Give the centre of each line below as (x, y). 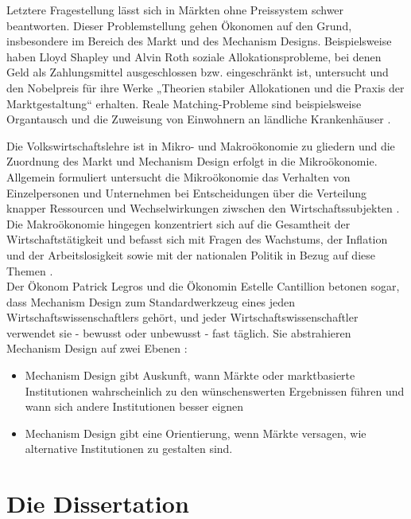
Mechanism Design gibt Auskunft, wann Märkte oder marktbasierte (190, 375)
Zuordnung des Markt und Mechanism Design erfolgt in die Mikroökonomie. (192, 161)
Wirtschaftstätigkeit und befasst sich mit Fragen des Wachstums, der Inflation (197, 239)
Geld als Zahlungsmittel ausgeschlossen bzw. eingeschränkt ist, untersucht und (198, 72)
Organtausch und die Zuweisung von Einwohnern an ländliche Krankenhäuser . (199, 119)
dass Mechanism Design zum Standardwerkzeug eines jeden (151, 301)
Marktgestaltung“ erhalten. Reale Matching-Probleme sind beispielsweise (184, 103)
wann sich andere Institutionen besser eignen (134, 406)
